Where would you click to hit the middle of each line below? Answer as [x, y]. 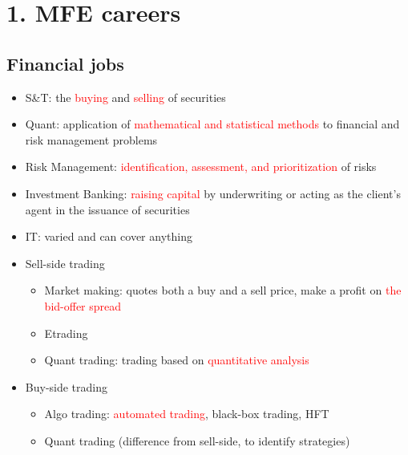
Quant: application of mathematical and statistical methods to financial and [212, 124]
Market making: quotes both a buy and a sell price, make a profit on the [223, 290]
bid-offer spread [83, 305]
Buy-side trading [67, 386]
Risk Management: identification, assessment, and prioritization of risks [201, 167]
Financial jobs [65, 63]
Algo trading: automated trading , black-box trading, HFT [187, 414]
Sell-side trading [65, 263]
